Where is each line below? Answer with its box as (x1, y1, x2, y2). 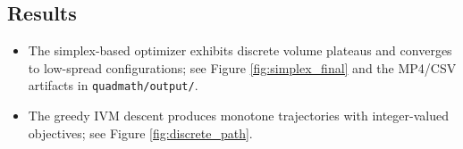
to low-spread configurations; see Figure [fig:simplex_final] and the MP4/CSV (28, 58, 457, 77)
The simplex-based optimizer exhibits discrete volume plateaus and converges (28, 41, 452, 60)
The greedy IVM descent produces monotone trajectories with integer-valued (28, 106, 449, 125)
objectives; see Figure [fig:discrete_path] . (28, 123, 253, 142)
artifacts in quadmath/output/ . (28, 76, 198, 95)
